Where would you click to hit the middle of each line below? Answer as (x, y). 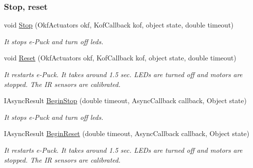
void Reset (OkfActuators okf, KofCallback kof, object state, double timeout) (120, 58)
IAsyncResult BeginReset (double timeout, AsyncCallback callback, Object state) (127, 133)
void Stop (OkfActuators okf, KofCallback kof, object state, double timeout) (119, 25)
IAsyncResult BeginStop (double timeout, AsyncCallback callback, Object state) (125, 100)
